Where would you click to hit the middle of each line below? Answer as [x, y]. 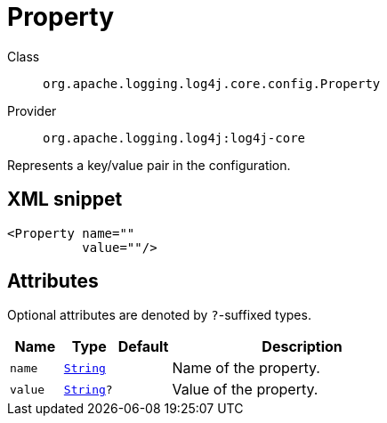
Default [143, 347]
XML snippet [65, 199]
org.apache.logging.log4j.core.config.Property [212, 83]
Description [302, 347]
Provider [32, 110]
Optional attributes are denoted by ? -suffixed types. [159, 315]
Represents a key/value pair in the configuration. [149, 165]
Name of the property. [246, 368]
